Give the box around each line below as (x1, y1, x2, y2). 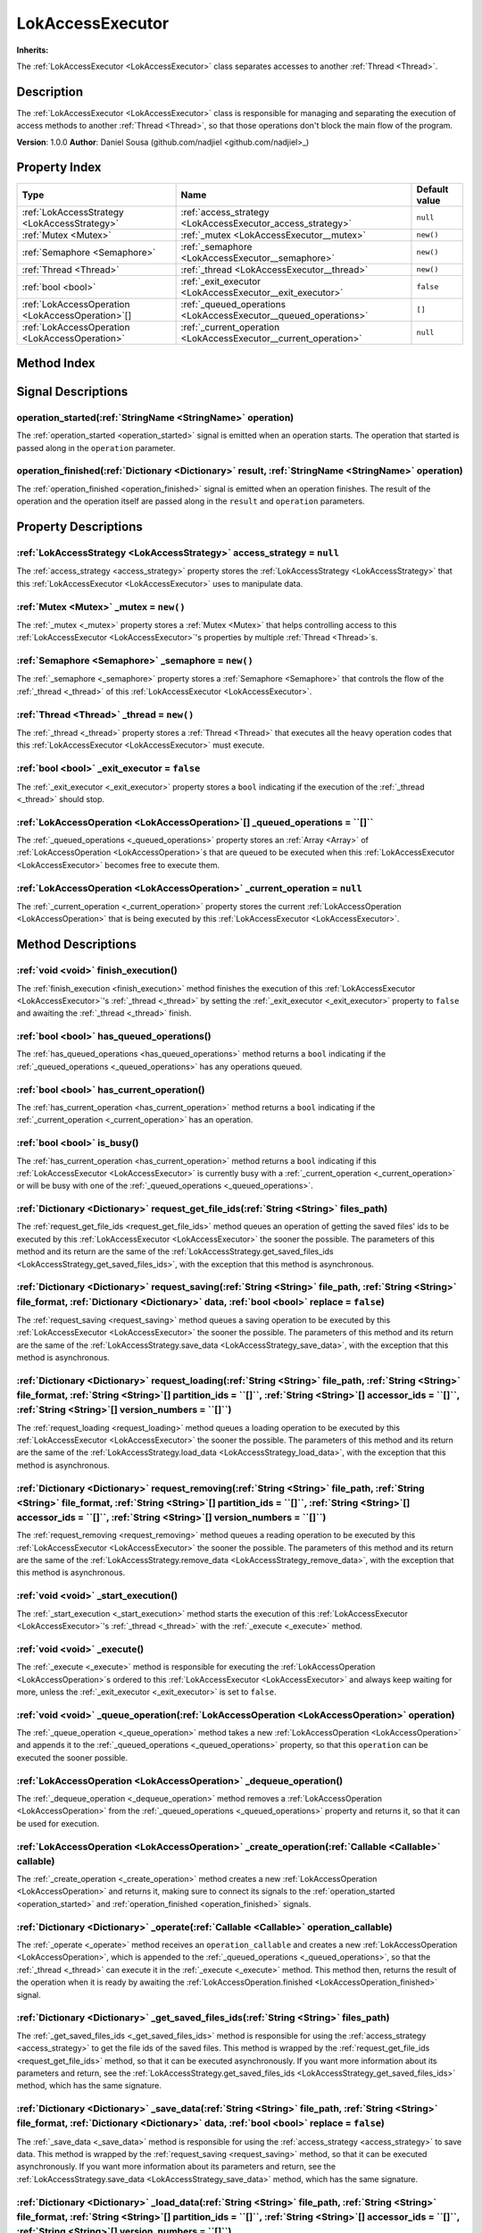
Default (416, 183, 449, 196)
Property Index (16, 160, 102, 175)
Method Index (16, 355, 96, 371)
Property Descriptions (16, 519, 143, 535)
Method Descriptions (16, 937, 137, 952)
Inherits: (16, 45, 49, 55)
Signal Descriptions (16, 384, 129, 399)
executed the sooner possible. (16, 1752, 129, 1763)
